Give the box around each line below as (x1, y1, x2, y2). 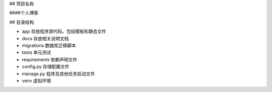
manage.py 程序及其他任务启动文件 (22, 70, 95, 76)
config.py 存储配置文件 (22, 63, 70, 70)
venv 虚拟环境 (22, 77, 51, 83)
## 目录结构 (9, 19, 34, 25)
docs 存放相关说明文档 (22, 35, 69, 41)
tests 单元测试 (22, 49, 51, 55)
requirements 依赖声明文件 (22, 56, 78, 62)
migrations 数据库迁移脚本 (22, 42, 77, 48)
